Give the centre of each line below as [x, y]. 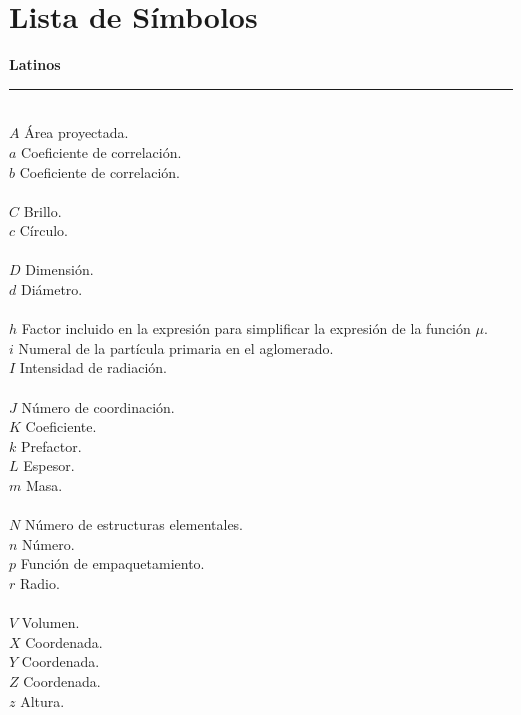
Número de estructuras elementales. [134, 524]
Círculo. [43, 230]
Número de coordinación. [98, 406]
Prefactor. [51, 445]
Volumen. [50, 622]
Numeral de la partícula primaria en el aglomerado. [176, 347]
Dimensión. [59, 269]
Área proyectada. [76, 132]
